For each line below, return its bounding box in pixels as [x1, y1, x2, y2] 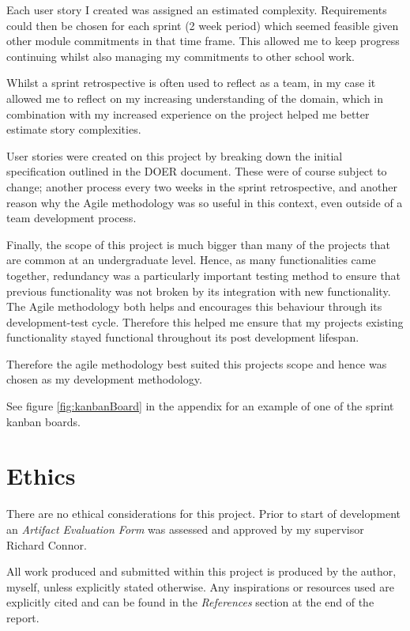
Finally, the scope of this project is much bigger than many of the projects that [6, 236, 390, 252]
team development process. [6, 210, 137, 226]
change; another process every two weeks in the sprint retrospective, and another [6, 178, 397, 195]
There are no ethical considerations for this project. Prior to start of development [6, 505, 401, 522]
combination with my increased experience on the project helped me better [6, 105, 370, 122]
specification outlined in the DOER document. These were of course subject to [6, 163, 387, 179]
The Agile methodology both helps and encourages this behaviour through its [6, 298, 382, 315]
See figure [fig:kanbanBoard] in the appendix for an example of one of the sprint [6, 398, 394, 414]
